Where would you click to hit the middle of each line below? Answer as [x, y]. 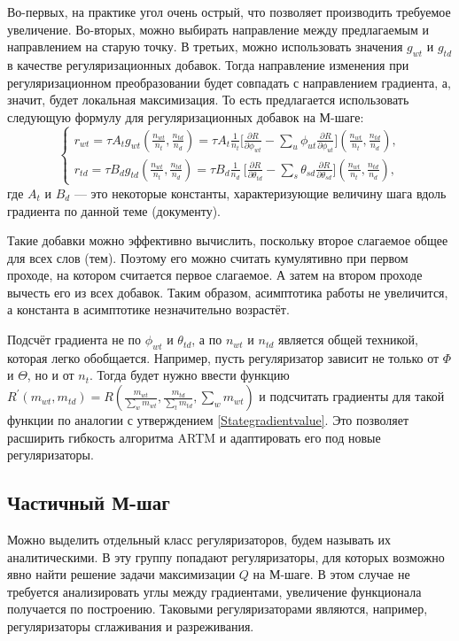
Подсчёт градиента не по [74, 340]
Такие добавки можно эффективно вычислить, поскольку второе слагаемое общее [228, 240]
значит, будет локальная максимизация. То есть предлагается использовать [208, 100]
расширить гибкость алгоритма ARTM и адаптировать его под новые [194, 437]
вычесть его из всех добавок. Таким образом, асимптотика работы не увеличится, [228, 292]
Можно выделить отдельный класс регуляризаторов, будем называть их [199, 540]
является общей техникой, [348, 340]
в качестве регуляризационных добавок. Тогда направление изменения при [208, 64]
